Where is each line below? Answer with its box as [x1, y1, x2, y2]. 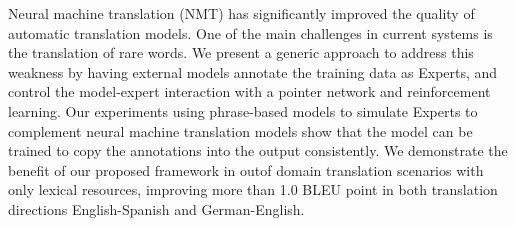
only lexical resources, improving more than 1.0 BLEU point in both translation [8, 179, 498, 200]
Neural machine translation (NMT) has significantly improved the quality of [8, 3, 475, 23]
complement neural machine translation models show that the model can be [8, 120, 473, 141]
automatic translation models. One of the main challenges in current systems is [8, 22, 493, 43]
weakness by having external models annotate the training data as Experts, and [8, 61, 498, 82]
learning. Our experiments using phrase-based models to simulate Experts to [8, 100, 478, 121]
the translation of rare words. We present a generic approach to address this [8, 42, 474, 63]
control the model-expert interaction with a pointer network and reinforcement [8, 81, 491, 102]
